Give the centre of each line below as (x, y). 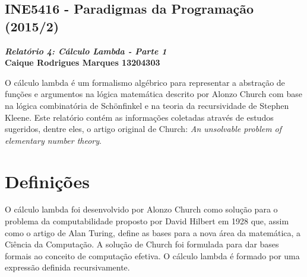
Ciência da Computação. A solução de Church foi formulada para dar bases (142, 244)
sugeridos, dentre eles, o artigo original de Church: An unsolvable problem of (143, 129)
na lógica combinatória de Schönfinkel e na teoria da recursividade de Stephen (147, 105)
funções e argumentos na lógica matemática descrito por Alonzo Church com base (153, 94)
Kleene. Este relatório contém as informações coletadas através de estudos (139, 117)
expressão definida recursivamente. (67, 267)
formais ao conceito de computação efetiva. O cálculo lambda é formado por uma (152, 255)
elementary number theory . (53, 140)
